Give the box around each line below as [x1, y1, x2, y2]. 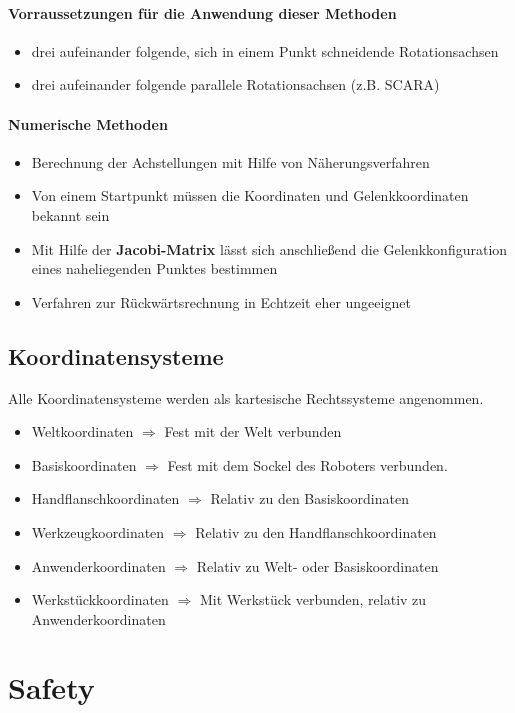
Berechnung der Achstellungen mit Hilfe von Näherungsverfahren [31, 151, 430, 172]
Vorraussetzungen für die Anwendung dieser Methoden [8, 2, 397, 23]
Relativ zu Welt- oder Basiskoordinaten [196, 555, 439, 576]
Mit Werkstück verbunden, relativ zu [199, 589, 427, 610]
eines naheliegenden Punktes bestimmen [31, 258, 278, 279]
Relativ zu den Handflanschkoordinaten [195, 521, 437, 542]
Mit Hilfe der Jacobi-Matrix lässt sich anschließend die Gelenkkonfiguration [31, 238, 508, 259]
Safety [8, 667, 95, 708]
